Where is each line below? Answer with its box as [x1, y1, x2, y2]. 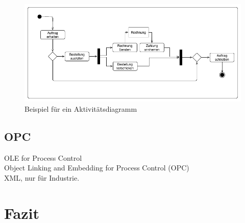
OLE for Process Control [4, 152, 82, 163]
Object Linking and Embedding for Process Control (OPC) [4, 162, 189, 173]
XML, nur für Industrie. [4, 172, 80, 183]
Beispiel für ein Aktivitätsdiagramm [24, 103, 137, 114]
